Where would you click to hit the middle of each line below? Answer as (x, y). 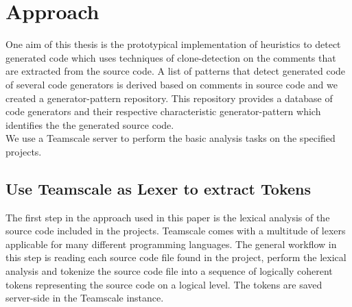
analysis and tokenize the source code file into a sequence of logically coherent (169, 271)
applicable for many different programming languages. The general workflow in (171, 244)
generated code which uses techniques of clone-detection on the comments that (171, 57)
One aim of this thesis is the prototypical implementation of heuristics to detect (173, 44)
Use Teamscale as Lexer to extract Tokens (158, 188)
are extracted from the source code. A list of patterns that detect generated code (176, 71)
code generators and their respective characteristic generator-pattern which (163, 111)
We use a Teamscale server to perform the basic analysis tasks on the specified (171, 138)
